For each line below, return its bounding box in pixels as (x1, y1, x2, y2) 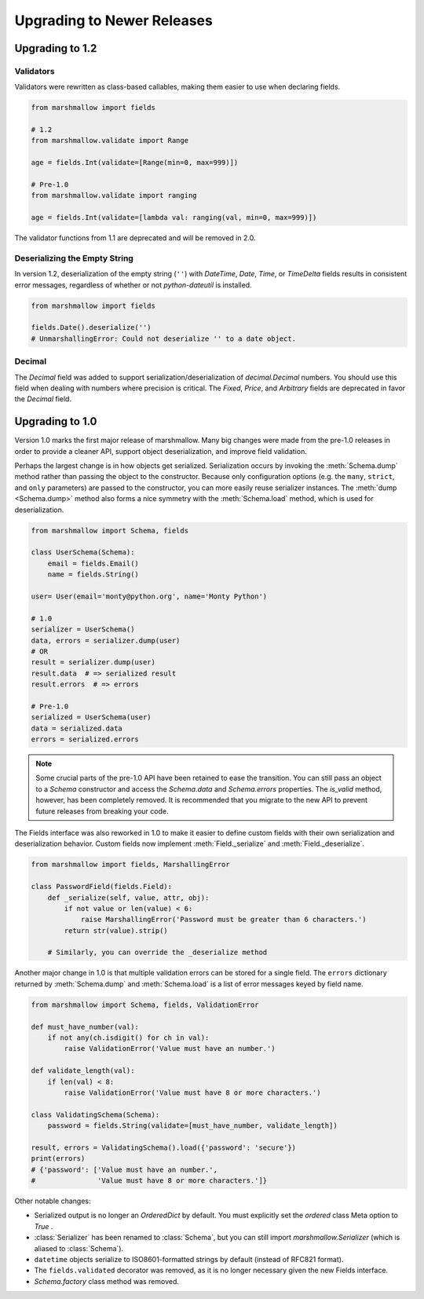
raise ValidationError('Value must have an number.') (64, 1045, 276, 1053)
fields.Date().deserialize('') (31, 323, 152, 332)
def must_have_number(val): (31, 1022, 139, 1031)
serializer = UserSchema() (31, 625, 135, 634)
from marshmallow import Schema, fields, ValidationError (31, 1000, 259, 1009)
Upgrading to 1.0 (14, 415, 97, 428)
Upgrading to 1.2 (14, 42, 97, 55)
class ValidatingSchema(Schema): (31, 1110, 160, 1119)
